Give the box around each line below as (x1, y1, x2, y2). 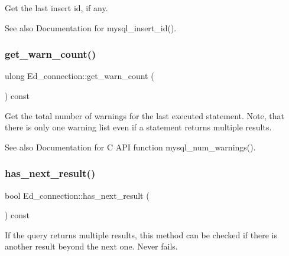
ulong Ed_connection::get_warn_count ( (5, 70, 154, 82)
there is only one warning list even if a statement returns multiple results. (5, 121, 272, 133)
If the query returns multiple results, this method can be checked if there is (5, 228, 278, 241)
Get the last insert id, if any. (5, 2, 108, 14)
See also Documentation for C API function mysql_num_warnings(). (5, 140, 256, 153)
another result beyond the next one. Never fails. (5, 240, 178, 252)
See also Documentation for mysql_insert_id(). (5, 21, 177, 34)
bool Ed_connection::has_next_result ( (5, 189, 150, 201)
